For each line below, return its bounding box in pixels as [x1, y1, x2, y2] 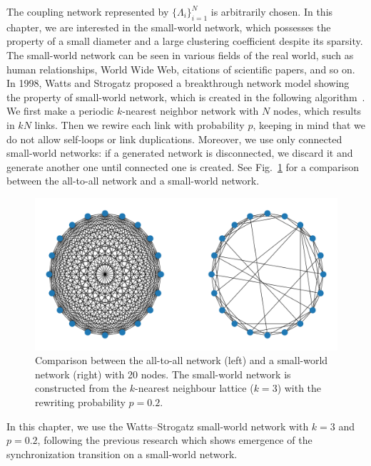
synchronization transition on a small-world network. [6, 446, 238, 461]
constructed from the [35, 380, 127, 395]
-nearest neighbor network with [122, 103, 259, 118]
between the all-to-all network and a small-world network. [6, 173, 260, 188]
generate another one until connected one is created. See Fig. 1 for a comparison [6, 159, 360, 174]
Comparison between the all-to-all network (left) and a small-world [35, 353, 328, 368]
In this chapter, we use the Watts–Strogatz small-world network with [6, 418, 309, 433]
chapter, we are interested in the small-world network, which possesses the [6, 19, 331, 34]
